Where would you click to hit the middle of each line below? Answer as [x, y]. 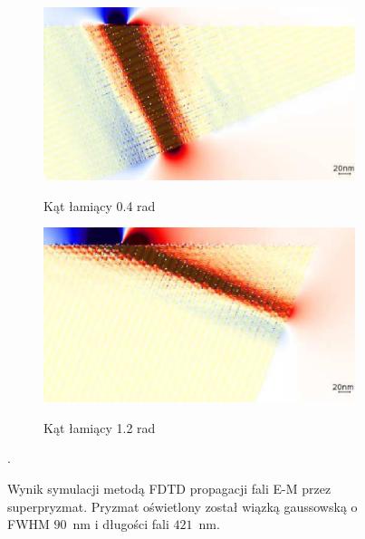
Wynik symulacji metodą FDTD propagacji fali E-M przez [169, 488]
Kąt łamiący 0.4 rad [100, 205]
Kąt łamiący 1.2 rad [100, 427]
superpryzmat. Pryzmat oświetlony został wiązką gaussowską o [182, 506]
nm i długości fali [121, 524]
